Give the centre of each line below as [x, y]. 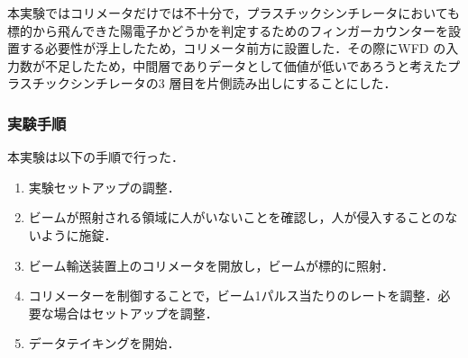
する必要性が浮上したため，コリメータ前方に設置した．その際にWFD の [233, 48]
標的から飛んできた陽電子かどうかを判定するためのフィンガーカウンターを [228, 30]
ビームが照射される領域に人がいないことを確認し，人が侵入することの [237, 217]
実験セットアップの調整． [104, 187]
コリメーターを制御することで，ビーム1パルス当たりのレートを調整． [233, 295]
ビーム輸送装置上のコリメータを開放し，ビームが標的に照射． [211, 265]
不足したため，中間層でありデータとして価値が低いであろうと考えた [246, 65]
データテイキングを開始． [104, 343]
